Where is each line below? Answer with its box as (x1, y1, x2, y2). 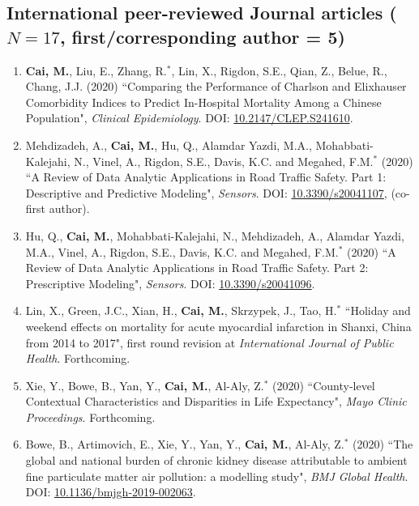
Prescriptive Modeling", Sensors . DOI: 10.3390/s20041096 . (25, 274, 315, 291)
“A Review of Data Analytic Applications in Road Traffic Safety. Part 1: (25, 168, 387, 185)
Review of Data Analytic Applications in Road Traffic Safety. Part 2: (25, 259, 369, 276)
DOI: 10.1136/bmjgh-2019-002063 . (25, 483, 196, 500)
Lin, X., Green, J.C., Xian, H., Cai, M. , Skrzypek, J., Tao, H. (25, 302, 337, 319)
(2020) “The (353, 436, 413, 453)
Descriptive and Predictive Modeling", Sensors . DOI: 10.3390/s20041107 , (25, 184, 387, 201)
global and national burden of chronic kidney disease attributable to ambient (25, 452, 408, 469)
